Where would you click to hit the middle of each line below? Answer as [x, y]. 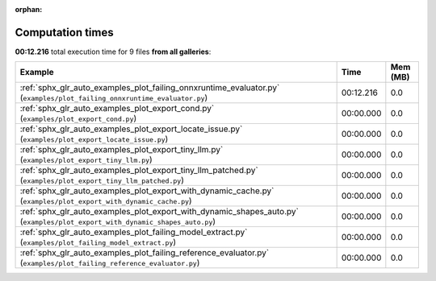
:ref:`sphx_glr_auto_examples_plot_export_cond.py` [117, 109]
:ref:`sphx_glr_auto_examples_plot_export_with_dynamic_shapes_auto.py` [159, 212]
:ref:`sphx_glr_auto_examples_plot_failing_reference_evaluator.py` [145, 253]
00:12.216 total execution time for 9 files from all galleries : [113, 52]
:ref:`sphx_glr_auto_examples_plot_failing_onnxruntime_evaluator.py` [150, 88]
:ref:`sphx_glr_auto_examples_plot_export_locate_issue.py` [131, 129]
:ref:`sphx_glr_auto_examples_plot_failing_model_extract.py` [134, 232]
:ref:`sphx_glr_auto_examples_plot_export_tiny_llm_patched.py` [139, 171]
